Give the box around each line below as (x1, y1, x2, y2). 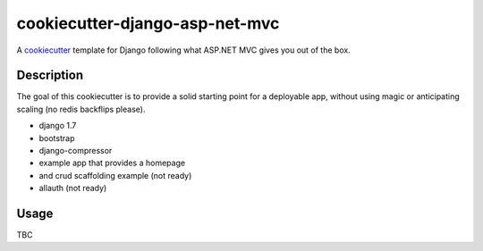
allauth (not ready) (38, 183, 107, 194)
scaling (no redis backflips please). (16, 104, 146, 114)
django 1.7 (38, 121, 77, 131)
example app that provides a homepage (38, 157, 186, 169)
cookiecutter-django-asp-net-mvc (16, 13, 280, 33)
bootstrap (38, 132, 75, 143)
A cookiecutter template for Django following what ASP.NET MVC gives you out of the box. (16, 45, 351, 55)
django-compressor (38, 146, 113, 156)
